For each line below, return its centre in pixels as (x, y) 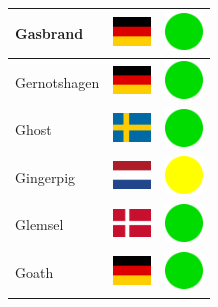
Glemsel (39, 224)
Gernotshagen (57, 81)
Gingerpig (45, 176)
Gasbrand (49, 32)
